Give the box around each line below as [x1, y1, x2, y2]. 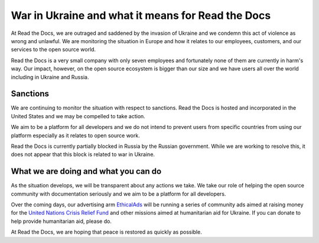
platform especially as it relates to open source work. [11, 132, 140, 139]
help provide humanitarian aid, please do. [11, 218, 112, 225]
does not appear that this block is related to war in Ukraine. [11, 151, 155, 158]
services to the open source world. [11, 46, 96, 53]
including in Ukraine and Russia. [11, 73, 89, 80]
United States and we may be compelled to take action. [11, 112, 146, 119]
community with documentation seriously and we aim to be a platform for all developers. [11, 190, 226, 197]
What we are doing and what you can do [11, 166, 162, 177]
